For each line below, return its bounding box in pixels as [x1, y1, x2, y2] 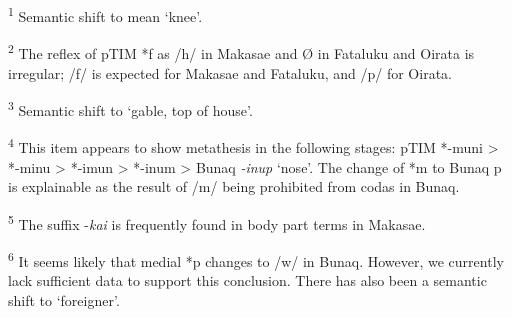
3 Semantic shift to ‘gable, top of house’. [8, 97, 253, 120]
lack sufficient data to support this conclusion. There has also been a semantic [8, 270, 487, 291]
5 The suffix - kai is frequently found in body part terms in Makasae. [8, 210, 426, 234]
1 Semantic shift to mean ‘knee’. [8, 3, 203, 26]
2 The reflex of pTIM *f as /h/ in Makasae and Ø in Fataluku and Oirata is [8, 40, 475, 63]
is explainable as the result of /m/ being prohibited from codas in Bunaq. [8, 176, 460, 197]
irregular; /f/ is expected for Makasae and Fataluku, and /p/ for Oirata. [8, 62, 452, 83]
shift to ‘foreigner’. [8, 289, 120, 310]
